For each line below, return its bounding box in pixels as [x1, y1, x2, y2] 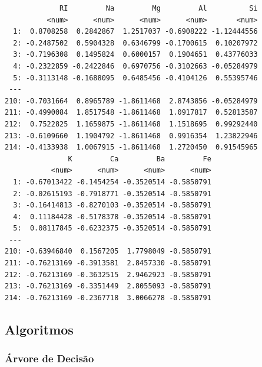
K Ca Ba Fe [68, 154, 211, 163]
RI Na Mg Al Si [59, 4, 258, 12]
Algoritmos [5, 320, 74, 338]
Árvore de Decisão [5, 351, 94, 366]
